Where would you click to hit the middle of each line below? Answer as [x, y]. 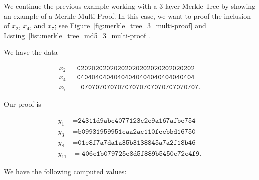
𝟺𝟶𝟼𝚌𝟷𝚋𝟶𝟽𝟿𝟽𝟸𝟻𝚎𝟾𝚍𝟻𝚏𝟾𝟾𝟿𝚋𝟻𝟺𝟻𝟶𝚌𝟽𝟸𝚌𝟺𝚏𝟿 [141, 154]
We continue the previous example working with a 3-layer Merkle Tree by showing [130, 6]
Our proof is [23, 104]
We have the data [31, 52]
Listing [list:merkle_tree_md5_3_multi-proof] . [77, 35]
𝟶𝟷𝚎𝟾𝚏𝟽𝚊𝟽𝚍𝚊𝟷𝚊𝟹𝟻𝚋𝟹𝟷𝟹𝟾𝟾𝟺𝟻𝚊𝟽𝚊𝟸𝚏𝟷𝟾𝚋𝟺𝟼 [137, 143]
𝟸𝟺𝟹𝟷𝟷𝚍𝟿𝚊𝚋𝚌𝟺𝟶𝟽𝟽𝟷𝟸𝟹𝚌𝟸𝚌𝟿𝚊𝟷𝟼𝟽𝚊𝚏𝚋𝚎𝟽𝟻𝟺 [137, 121]
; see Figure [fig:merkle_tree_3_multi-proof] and [130, 26]
